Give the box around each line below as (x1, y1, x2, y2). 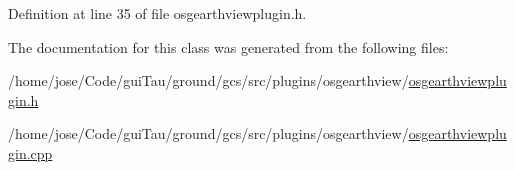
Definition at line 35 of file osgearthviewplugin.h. (8, 3, 307, 23)
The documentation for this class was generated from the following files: (8, 36, 449, 57)
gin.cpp (8, 142, 53, 163)
